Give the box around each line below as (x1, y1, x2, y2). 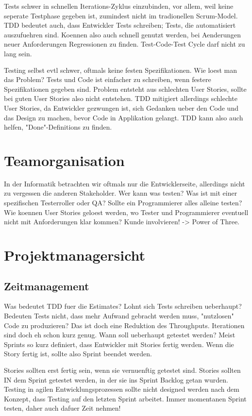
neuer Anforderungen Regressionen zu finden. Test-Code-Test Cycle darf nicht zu (4, 39, 245, 49)
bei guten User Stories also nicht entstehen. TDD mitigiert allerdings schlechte (4, 93, 237, 103)
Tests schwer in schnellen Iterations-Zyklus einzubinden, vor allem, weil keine (4, 1, 234, 11)
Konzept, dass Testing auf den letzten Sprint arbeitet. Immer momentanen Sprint (4, 393, 247, 403)
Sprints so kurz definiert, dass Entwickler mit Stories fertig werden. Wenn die (4, 339, 234, 349)
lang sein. (4, 48, 32, 58)
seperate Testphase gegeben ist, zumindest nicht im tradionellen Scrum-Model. (4, 10, 238, 20)
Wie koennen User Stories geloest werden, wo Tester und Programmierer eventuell (4, 207, 249, 217)
